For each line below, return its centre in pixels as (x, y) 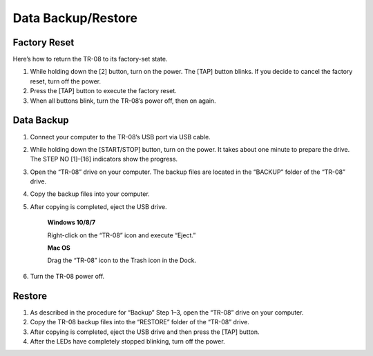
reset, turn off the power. (66, 81)
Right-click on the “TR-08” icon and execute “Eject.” (122, 235)
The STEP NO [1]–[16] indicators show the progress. (104, 159)
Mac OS (59, 248)
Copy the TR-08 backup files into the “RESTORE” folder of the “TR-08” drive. (140, 322)
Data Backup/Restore (75, 18)
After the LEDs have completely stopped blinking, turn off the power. (127, 341)
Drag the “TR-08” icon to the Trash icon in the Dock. (122, 260)
